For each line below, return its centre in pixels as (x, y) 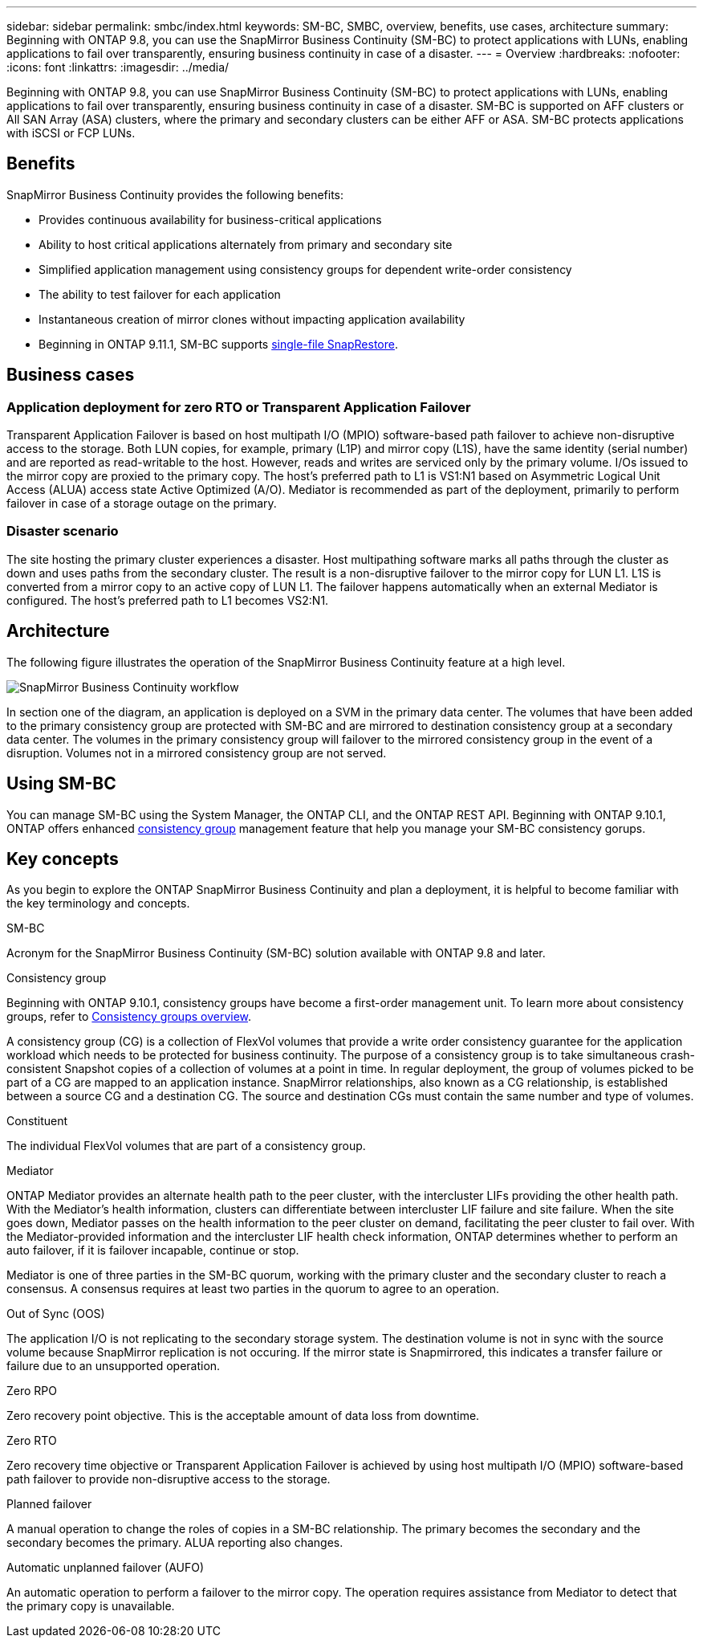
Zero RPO (32, 1391)
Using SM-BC (61, 784)
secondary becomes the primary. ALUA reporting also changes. (175, 1543)
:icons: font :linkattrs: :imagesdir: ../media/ (118, 67)
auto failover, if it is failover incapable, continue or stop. (153, 1250)
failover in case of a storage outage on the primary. (142, 504)
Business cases (71, 375)
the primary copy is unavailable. (91, 1606)
